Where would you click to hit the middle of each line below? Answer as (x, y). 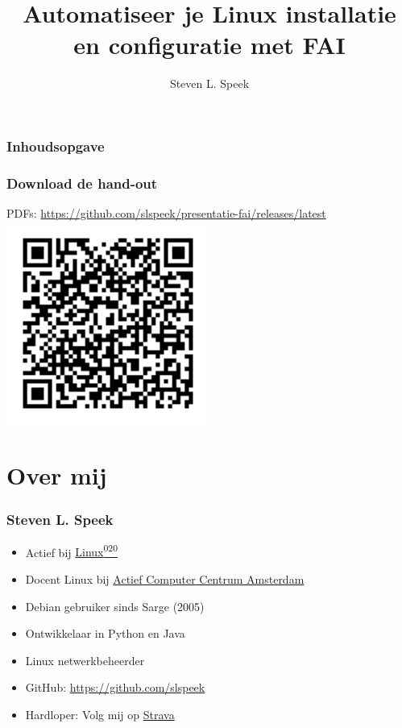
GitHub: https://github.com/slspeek (115, 687)
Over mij (57, 475)
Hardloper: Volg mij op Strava (100, 715)
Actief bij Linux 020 (71, 551)
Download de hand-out (82, 183)
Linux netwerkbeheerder (85, 660)
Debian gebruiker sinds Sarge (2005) (115, 606)
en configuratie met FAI (209, 45)
